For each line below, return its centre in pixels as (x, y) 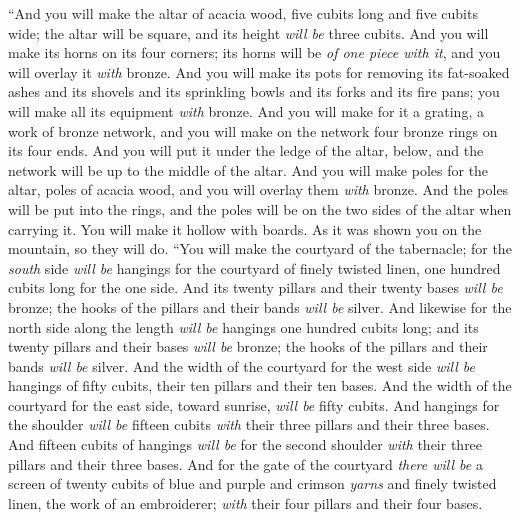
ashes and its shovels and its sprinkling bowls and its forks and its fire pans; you (254, 91)
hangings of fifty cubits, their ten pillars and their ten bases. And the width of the (260, 385)
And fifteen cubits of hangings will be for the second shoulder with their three (245, 444)
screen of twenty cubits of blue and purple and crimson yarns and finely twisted (252, 483)
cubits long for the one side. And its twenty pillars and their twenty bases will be (255, 287)
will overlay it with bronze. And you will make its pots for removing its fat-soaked (259, 71)
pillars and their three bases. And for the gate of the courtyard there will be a (245, 463)
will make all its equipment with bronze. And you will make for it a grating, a (246, 110)
